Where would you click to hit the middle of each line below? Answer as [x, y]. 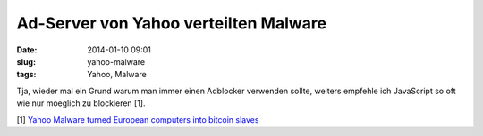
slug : [26, 61]
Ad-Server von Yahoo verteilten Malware [171, 23]
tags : [26, 75]
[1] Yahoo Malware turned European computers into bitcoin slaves [138, 119]
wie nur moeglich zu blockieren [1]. [81, 103]
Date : [27, 50]
